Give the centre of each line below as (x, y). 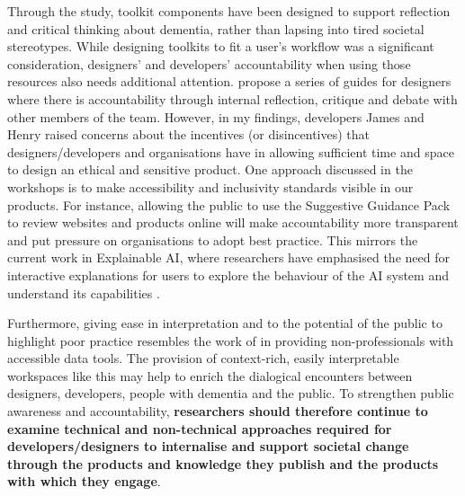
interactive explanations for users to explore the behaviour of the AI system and (228, 275)
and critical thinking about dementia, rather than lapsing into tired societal (216, 28)
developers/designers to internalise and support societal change (208, 446)
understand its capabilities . (84, 292)
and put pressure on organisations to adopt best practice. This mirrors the (213, 239)
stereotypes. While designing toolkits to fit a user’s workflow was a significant (221, 46)
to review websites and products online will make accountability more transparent (233, 222)
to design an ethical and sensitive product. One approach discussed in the (210, 169)
